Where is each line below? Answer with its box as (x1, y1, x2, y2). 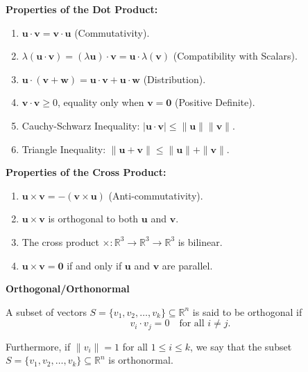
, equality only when (58, 95, 144, 109)
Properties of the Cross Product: (6, 165, 166, 179)
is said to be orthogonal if (192, 304, 302, 319)
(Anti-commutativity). (108, 188, 203, 202)
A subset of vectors (6, 304, 87, 319)
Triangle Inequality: (22, 141, 106, 156)
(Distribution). (143, 71, 206, 86)
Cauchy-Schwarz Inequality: (22, 118, 140, 132)
